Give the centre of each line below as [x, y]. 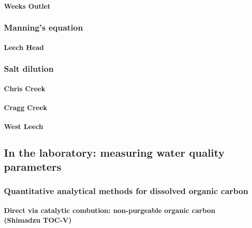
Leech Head [24, 47]
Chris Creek [25, 88]
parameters [33, 167]
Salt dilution [29, 69]
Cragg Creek [26, 107]
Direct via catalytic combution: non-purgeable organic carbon [110, 210]
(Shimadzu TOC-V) [38, 220]
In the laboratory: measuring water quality [114, 153]
